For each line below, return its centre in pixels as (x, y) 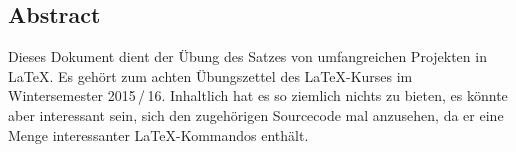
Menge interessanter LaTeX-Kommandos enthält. (158, 134)
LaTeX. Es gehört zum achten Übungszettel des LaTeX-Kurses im (210, 75)
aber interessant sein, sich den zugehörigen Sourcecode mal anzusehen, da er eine (256, 114)
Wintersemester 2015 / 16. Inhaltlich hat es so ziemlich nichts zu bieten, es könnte (258, 95)
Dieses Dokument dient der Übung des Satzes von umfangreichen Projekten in (247, 56)
